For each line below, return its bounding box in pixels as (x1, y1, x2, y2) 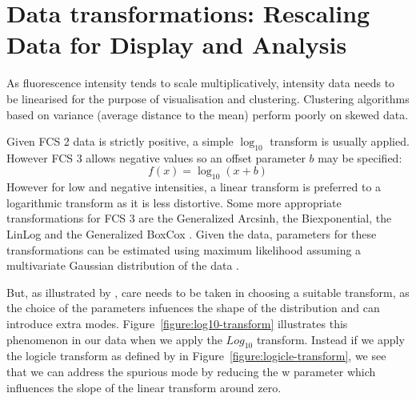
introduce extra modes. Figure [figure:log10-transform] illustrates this (6, 315, 348, 332)
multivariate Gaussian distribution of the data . (6, 257, 239, 274)
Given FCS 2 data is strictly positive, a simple (6, 133, 234, 150)
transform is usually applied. (270, 133, 410, 150)
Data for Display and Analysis (6, 28, 347, 61)
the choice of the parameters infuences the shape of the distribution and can (6, 299, 380, 316)
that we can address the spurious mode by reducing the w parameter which (6, 363, 376, 380)
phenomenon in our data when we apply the (6, 331, 222, 347)
